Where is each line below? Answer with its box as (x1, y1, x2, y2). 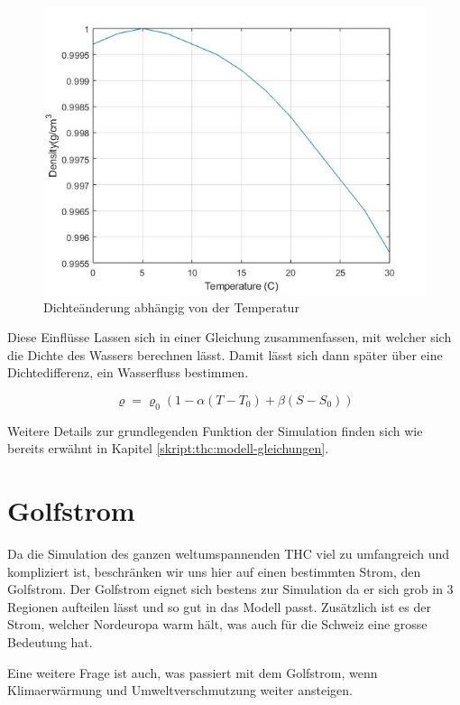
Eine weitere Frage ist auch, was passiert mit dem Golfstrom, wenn (7, 663, 378, 682)
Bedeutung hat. (7, 633, 93, 652)
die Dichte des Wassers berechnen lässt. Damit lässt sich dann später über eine (7, 345, 443, 364)
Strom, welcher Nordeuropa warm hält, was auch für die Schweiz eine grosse (7, 615, 428, 634)
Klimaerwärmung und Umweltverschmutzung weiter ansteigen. (7, 681, 353, 700)
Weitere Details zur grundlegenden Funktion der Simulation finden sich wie (7, 421, 423, 440)
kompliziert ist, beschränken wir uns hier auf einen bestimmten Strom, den (7, 561, 421, 580)
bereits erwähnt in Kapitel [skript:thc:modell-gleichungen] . (7, 439, 329, 458)
